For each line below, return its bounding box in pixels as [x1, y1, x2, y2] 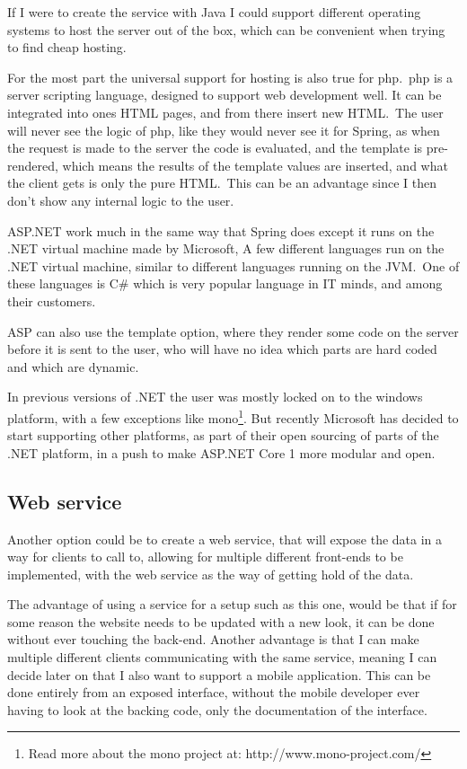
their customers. [7, 291, 96, 310]
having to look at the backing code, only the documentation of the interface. [7, 700, 427, 719]
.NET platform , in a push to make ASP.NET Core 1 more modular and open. [7, 443, 436, 462]
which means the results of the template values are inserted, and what [62, 155, 448, 174]
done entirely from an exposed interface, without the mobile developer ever [7, 683, 420, 702]
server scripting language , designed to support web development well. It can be [7, 85, 442, 104]
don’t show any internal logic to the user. [7, 190, 234, 209]
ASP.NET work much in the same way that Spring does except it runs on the [7, 221, 435, 240]
